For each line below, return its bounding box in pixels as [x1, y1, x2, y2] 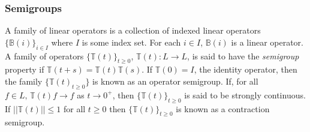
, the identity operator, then [194, 63, 297, 76]
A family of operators [5, 49, 84, 62]
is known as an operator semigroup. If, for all [92, 75, 258, 87]
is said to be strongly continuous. [184, 88, 306, 101]
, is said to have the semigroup [187, 49, 299, 62]
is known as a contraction [176, 102, 270, 115]
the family [5, 75, 43, 87]
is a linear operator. [231, 35, 303, 48]
